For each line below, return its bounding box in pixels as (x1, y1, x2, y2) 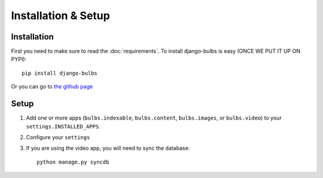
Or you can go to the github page (11, 83, 93, 90)
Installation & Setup (11, 9, 110, 22)
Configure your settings (26, 133, 90, 140)
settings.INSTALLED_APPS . (26, 122, 100, 130)
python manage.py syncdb (36, 158, 109, 165)
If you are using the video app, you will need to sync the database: (26, 145, 190, 152)
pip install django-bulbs (22, 69, 98, 76)
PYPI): (11, 56, 27, 63)
